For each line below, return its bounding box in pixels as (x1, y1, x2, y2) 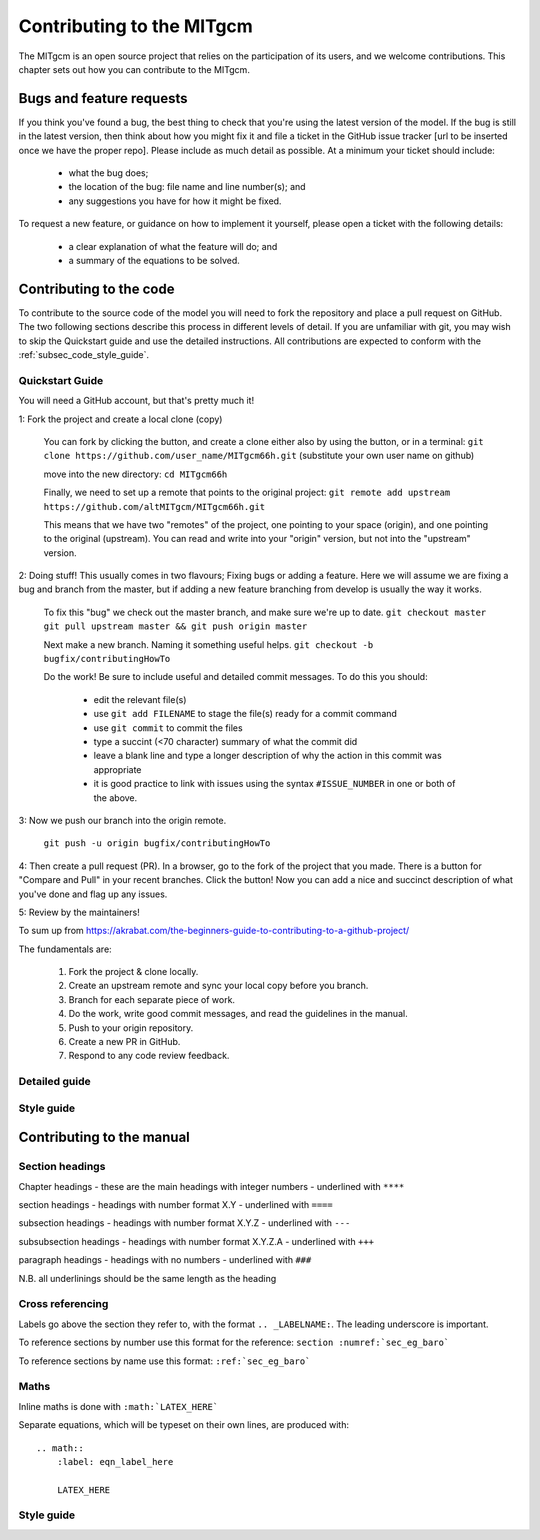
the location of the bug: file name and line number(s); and (68, 181, 306, 193)
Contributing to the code (18, 280, 175, 297)
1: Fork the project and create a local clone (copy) (18, 413, 223, 425)
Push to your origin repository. (68, 1021, 194, 1034)
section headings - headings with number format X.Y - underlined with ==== (18, 1199, 334, 1211)
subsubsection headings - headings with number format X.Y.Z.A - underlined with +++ (18, 1235, 375, 1247)
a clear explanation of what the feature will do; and (68, 240, 278, 252)
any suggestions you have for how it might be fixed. (68, 195, 282, 207)
